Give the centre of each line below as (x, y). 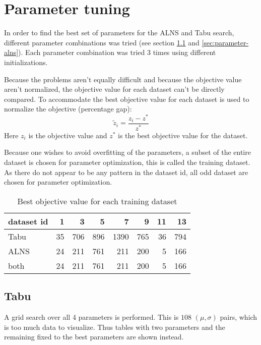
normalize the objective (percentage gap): (68, 109)
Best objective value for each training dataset (97, 201)
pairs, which (239, 317)
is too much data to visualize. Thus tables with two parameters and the (115, 327)
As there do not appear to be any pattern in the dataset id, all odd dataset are (126, 172)
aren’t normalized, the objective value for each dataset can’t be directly (114, 89)
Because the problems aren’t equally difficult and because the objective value (123, 79)
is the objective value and (68, 135)
